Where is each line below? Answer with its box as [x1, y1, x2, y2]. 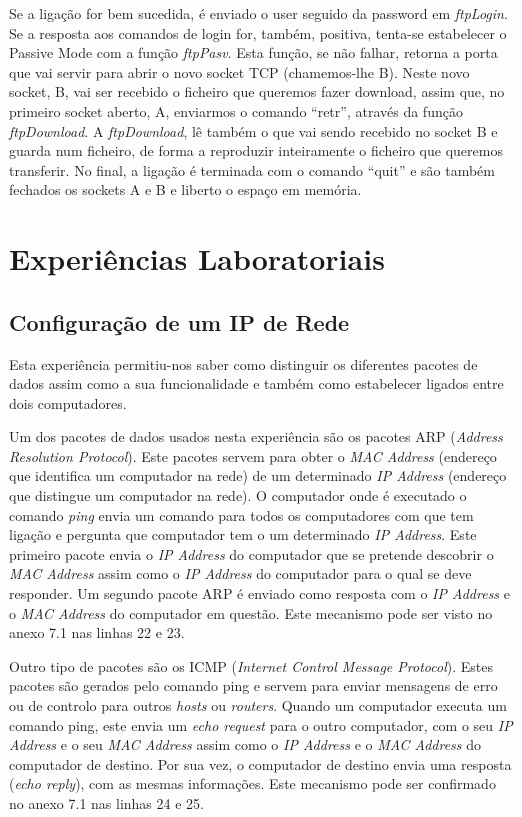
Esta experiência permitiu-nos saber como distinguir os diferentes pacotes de [9, 353, 478, 374]
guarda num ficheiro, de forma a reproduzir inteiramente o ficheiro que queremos [9, 140, 503, 161]
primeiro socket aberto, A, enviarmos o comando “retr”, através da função [9, 100, 463, 121]
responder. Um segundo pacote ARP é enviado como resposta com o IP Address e [9, 583, 510, 604]
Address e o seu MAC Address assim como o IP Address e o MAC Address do [9, 734, 482, 755]
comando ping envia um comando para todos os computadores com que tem [9, 504, 474, 525]
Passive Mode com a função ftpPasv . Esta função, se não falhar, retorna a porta [9, 42, 498, 63]
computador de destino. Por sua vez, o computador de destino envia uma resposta [9, 753, 512, 774]
